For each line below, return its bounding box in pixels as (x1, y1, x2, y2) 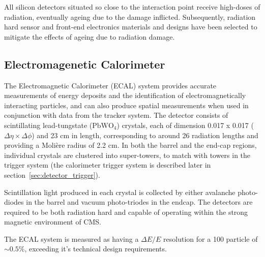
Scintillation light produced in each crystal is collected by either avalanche (4, 186, 235, 197)
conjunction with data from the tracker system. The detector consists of (4, 110, 228, 120)
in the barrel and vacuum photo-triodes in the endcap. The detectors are (26, 197, 253, 207)
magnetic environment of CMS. (4, 216, 101, 227)
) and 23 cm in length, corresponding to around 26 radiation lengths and (32, 130, 258, 140)
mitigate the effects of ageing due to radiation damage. (4, 31, 175, 42)
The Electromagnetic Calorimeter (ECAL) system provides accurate (4, 80, 217, 90)
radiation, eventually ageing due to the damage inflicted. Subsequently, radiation (4, 11, 256, 22)
